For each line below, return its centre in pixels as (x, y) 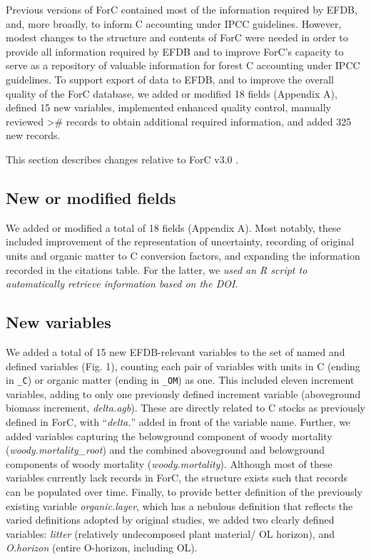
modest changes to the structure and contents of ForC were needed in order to (177, 37)
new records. (33, 135)
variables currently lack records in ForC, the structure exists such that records (177, 478)
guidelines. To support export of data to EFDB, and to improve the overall (170, 79)
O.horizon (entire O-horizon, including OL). (102, 548)
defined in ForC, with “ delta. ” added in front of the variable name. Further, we (178, 421)
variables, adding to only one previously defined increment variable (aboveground (183, 393)
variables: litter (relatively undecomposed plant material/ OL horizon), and (170, 533)
